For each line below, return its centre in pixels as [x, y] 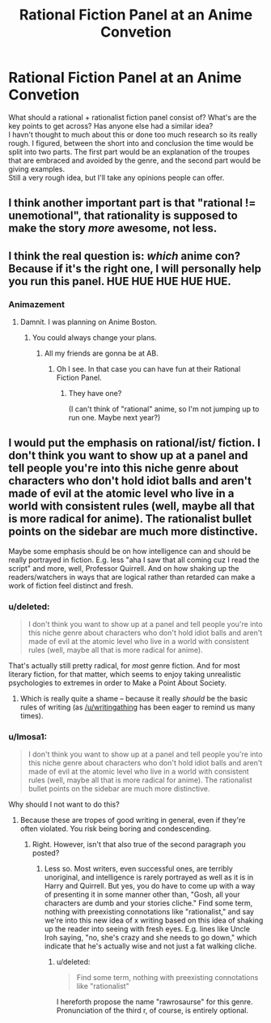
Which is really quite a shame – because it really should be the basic [134, 699]
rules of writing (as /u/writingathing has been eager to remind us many [138, 707]
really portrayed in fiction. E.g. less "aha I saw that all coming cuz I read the [134, 560]
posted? [46, 853]
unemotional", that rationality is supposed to [123, 216]
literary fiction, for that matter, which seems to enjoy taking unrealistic [125, 675]
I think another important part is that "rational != [132, 203]
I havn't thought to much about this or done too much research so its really [133, 134]
